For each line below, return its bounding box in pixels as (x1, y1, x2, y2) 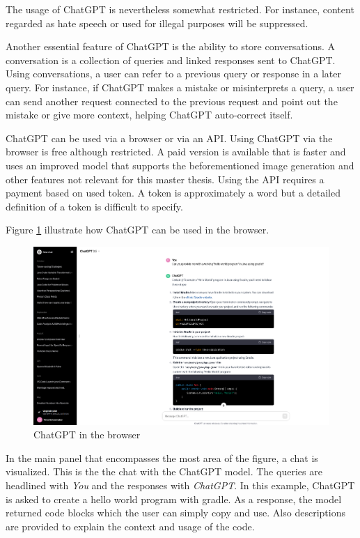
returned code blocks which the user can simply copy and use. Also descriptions (6, 505, 345, 520)
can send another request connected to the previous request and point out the (6, 93, 338, 108)
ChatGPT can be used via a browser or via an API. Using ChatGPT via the (6, 130, 333, 145)
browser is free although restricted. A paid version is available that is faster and (6, 144, 346, 159)
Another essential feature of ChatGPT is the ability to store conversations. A (6, 39, 336, 54)
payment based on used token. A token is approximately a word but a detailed (6, 185, 341, 200)
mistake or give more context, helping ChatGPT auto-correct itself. (6, 107, 293, 122)
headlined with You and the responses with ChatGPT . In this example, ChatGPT (6, 478, 355, 492)
